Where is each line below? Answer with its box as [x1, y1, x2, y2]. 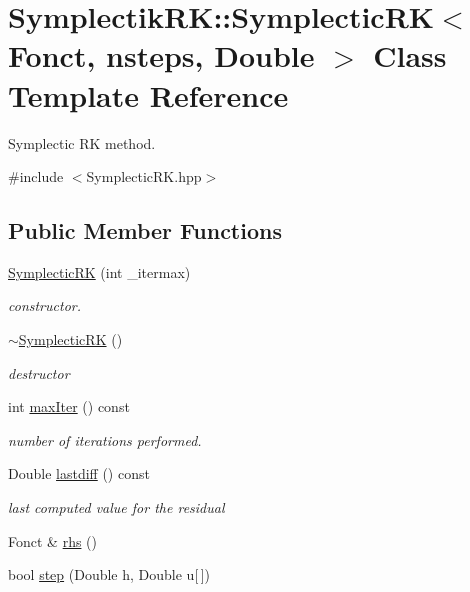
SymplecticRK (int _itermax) [8, 261, 191, 282]
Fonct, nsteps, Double [8, 35, 315, 76]
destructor [8, 362, 70, 383]
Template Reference [8, 74, 289, 115]
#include [8, 166, 64, 187]
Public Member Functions [8, 215, 282, 246]
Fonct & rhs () [8, 530, 98, 551]
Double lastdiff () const [8, 463, 150, 484]
